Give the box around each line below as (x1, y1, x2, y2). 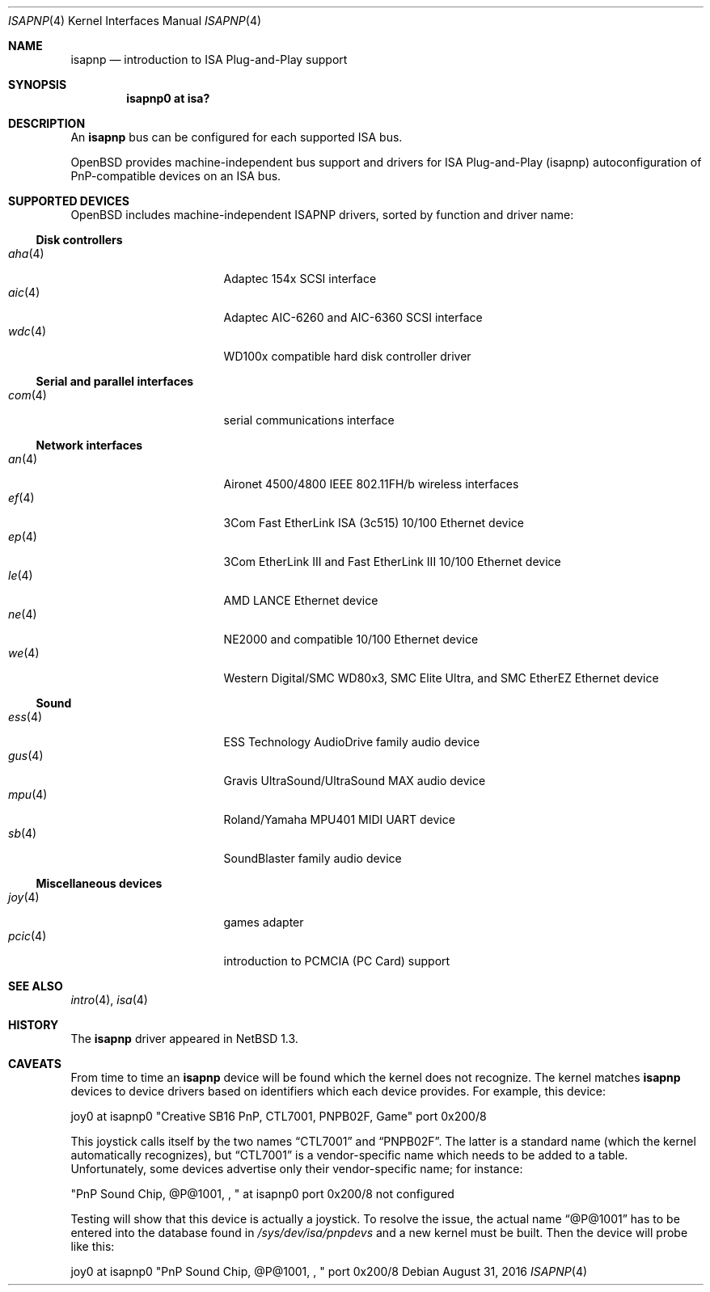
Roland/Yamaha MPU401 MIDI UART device (223, 813, 455, 826)
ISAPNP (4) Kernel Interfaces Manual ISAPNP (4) (8, 14, 262, 27)
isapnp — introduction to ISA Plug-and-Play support (70, 53, 348, 66)
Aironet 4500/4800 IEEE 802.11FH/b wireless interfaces (223, 477, 519, 491)
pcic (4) (8, 929, 47, 943)
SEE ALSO (8, 979, 63, 993)
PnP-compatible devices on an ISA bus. (70, 169, 281, 183)
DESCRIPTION (8, 116, 86, 130)
